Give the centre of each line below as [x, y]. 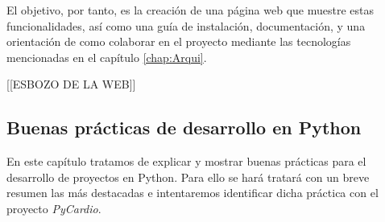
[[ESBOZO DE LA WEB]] [71, 84]
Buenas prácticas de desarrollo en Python [184, 127]
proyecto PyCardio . [54, 208]
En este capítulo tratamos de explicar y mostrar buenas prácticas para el [186, 161]
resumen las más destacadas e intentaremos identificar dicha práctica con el [192, 193]
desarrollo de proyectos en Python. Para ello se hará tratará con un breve [188, 177]
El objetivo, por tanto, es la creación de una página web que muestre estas [190, 10]
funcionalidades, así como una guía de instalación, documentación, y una [186, 25]
